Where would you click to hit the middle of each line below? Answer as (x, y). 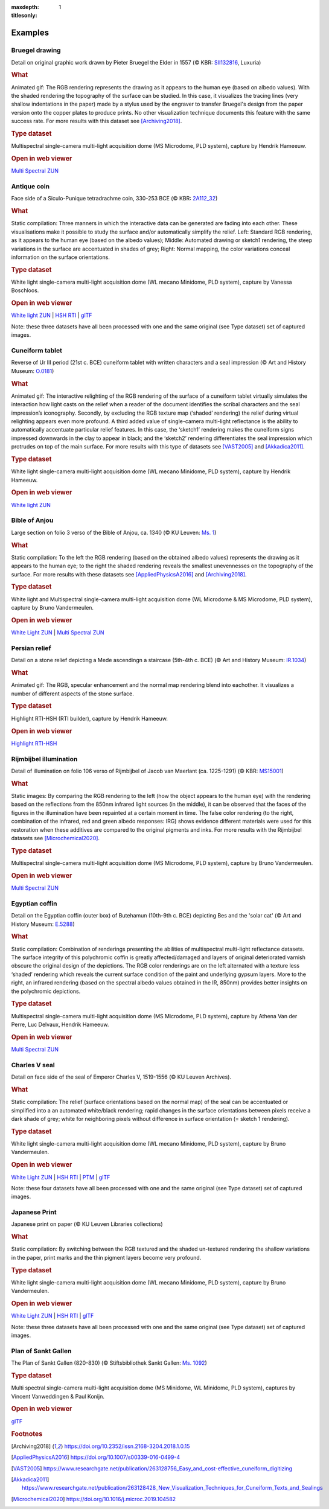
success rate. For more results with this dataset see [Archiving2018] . (97, 121)
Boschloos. (25, 290)
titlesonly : (24, 16)
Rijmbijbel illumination (44, 759)
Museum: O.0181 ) (33, 371)
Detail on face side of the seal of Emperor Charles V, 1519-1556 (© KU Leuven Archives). (121, 1077)
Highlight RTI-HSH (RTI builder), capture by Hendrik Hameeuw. (90, 718)
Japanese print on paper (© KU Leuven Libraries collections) (87, 1224)
